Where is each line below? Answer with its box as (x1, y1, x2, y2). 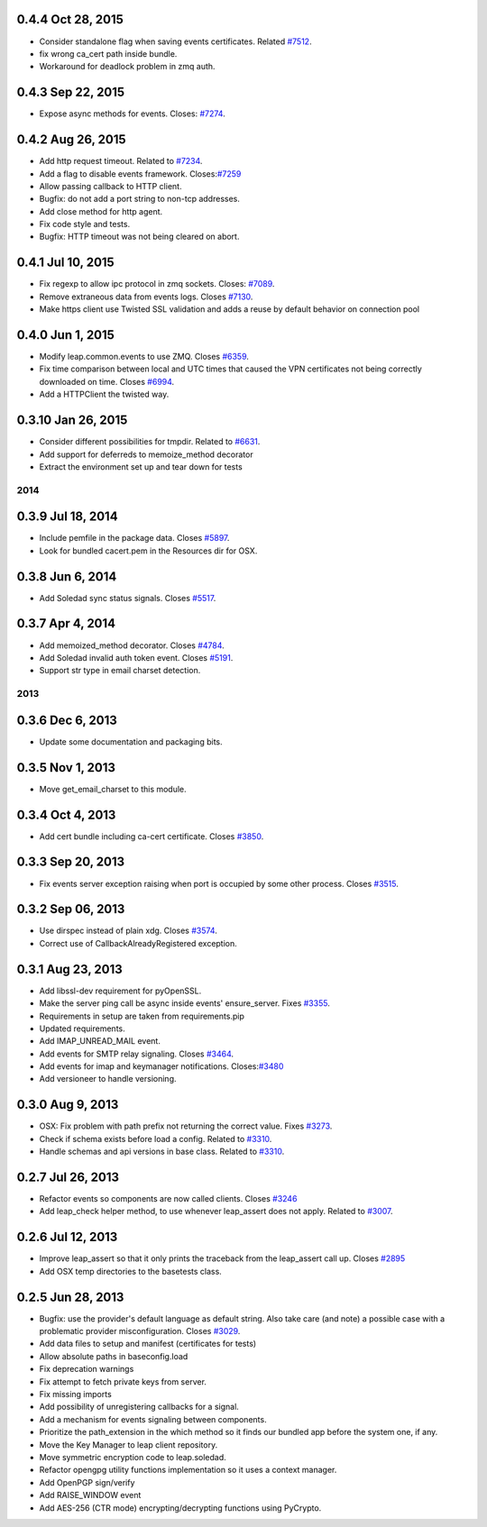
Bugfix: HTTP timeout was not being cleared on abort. (39, 231, 240, 242)
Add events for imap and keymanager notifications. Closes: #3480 (39, 1061, 284, 1072)
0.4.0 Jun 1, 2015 (16, 327, 115, 343)
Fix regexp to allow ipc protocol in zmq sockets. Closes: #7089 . (39, 279, 275, 289)
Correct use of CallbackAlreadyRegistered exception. (39, 937, 238, 948)
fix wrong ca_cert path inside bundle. (39, 48, 178, 59)
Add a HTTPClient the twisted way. (39, 389, 170, 400)
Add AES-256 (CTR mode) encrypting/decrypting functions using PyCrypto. (39, 1502, 322, 1513)
